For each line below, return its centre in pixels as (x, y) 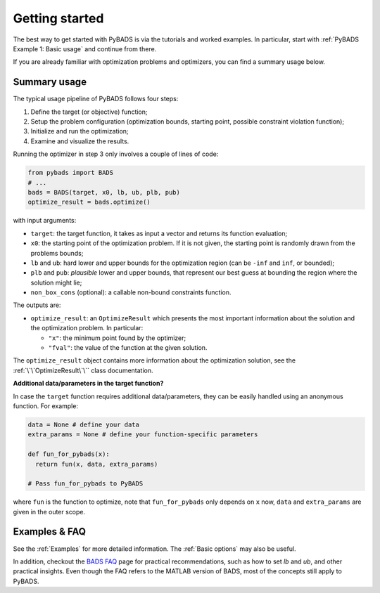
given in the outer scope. (49, 511)
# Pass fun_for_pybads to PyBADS (85, 484)
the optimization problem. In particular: (87, 328)
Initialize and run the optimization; (80, 131)
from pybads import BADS (71, 173)
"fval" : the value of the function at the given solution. (128, 348)
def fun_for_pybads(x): (69, 454)
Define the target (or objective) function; (89, 112)
